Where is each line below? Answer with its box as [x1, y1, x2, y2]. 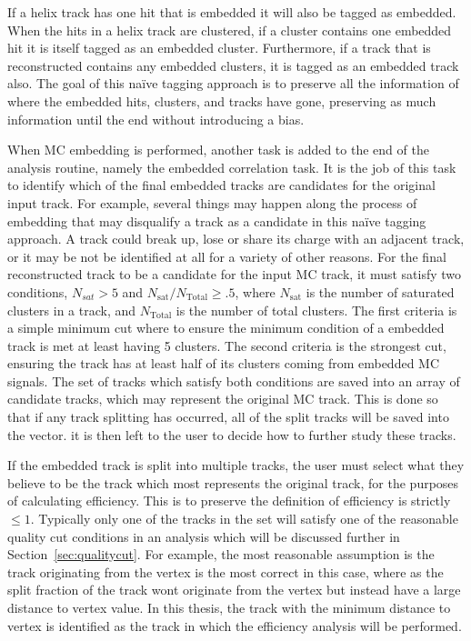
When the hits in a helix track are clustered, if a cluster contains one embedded [7, 20, 452, 39]
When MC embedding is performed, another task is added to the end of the [7, 140, 429, 159]
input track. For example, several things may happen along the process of [7, 193, 417, 212]
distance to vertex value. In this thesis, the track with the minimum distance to [7, 598, 451, 616]
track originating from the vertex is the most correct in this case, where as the [7, 562, 444, 581]
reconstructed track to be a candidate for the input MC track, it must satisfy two [7, 265, 462, 284]
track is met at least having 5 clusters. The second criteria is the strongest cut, [7, 336, 446, 355]
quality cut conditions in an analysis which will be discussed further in [7, 526, 400, 546]
